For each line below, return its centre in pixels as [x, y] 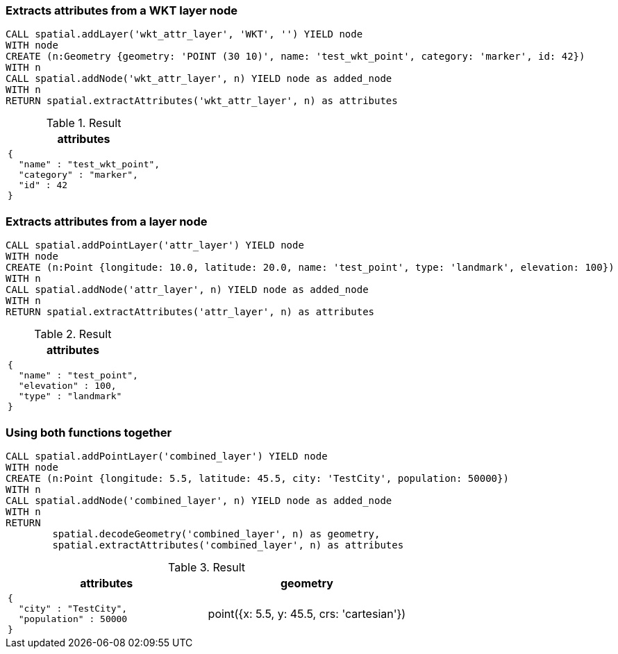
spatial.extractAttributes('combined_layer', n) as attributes [228, 545]
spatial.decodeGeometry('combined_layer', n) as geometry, [216, 534]
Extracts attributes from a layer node [107, 221]
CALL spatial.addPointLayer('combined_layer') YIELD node [167, 456]
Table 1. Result [84, 123]
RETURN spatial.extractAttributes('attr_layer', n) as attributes [190, 312]
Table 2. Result [73, 334]
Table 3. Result [207, 567]
